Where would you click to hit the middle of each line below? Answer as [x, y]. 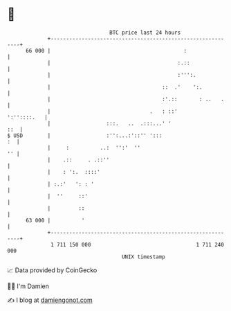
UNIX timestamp [144, 257]
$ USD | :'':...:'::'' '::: [85, 135]
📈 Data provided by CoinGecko [52, 270]
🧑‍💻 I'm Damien [28, 286]
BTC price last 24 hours [145, 33]
